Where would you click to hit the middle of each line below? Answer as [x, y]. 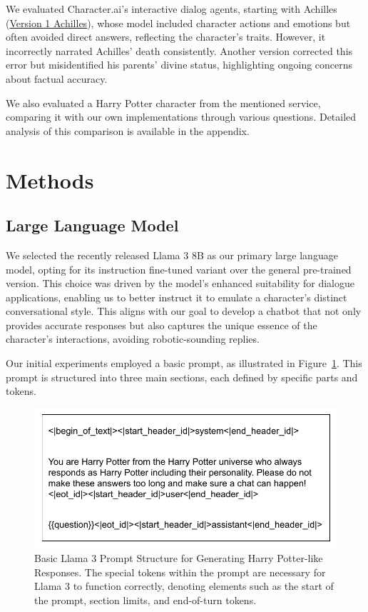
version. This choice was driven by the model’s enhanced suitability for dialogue [180, 283]
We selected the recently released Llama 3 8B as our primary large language [172, 255]
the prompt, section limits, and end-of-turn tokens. [145, 600]
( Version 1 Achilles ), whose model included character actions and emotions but [178, 22]
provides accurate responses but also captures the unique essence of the [162, 325]
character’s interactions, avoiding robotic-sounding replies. [133, 339]
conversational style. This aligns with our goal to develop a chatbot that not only [184, 311]
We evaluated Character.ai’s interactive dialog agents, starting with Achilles [172, 9]
